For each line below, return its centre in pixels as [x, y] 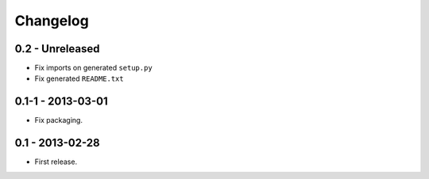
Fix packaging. [59, 120]
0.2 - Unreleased [57, 49]
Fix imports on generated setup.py [93, 68]
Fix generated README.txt [79, 78]
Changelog [52, 21]
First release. [56, 162]
